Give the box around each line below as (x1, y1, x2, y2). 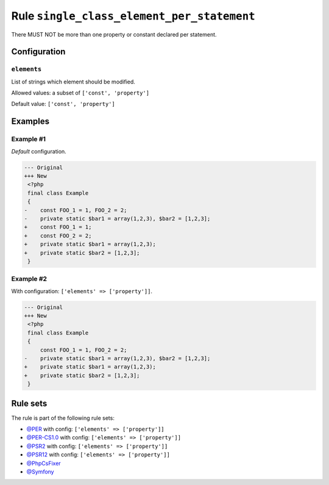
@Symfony (26, 468, 54, 475)
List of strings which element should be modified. (11, 78, 135, 85)
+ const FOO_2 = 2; (24, 232, 92, 239)
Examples (11, 116, 50, 127)
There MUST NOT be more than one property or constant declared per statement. (11, 30, 217, 38)
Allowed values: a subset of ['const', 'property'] (11, 89, 149, 97)
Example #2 (11, 275, 48, 283)
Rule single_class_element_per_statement (11, 9, 255, 23)
